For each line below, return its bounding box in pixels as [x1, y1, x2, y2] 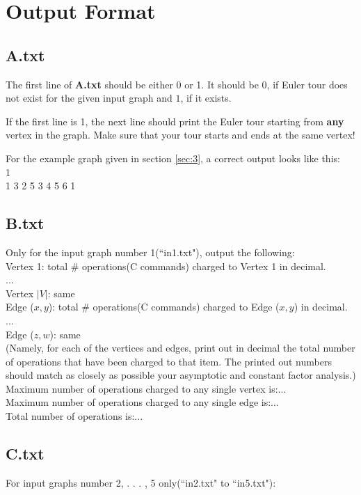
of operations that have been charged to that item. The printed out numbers [6, 354, 332, 368]
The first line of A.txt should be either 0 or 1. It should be [6, 77, 259, 91]
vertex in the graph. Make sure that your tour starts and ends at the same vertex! [6, 127, 355, 142]
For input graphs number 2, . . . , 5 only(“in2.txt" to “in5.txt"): [6, 475, 276, 489]
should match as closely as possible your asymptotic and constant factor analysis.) [6, 368, 356, 382]
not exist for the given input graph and [6, 91, 173, 105]
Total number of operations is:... [6, 409, 143, 423]
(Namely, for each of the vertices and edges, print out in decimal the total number [6, 340, 355, 355]
